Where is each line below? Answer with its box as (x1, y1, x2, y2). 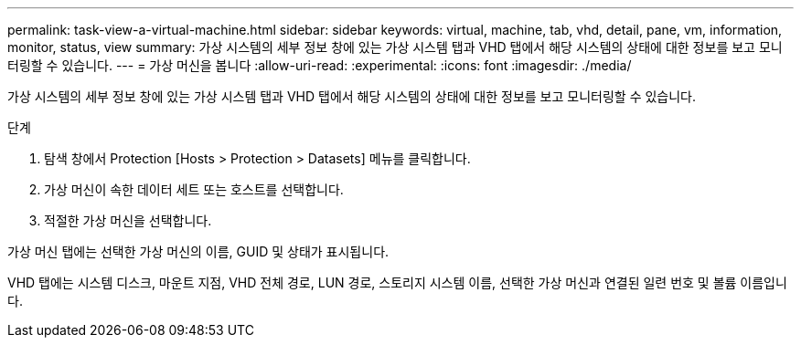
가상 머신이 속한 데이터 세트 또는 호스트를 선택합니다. (44, 182, 344, 197)
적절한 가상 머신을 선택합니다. (44, 213, 212, 228)
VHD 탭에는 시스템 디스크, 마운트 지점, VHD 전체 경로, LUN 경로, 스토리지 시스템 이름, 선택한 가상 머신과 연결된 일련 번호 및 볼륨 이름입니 (7, 275, 787, 290)
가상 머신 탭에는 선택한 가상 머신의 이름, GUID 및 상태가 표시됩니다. (7, 244, 390, 259)
